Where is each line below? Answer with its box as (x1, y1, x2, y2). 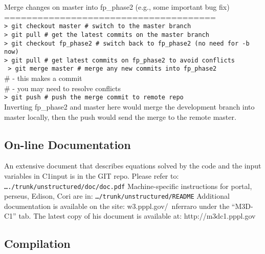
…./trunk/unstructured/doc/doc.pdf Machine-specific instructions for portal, (4, 180, 252, 191)
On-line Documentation (4, 136, 131, 152)
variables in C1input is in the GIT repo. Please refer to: (4, 170, 179, 181)
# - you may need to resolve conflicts (4, 82, 121, 93)
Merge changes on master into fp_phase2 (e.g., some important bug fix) (4, 2, 230, 12)
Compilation (4, 236, 71, 251)
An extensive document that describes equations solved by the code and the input (4, 160, 261, 171)
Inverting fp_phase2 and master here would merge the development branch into (4, 101, 255, 112)
